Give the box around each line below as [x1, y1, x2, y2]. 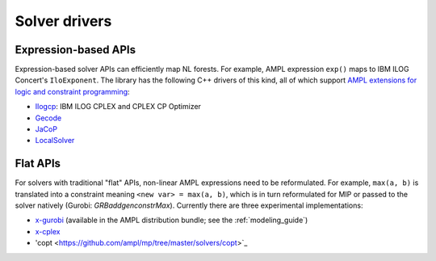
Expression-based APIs [15, 43, 136, 57]
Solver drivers [15, 12, 112, 30]
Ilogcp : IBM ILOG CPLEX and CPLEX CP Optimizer [35, 102, 202, 112]
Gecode [35, 113, 62, 123]
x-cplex [35, 226, 61, 236]
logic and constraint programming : [15, 86, 130, 96]
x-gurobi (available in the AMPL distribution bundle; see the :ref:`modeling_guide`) [35, 215, 308, 225]
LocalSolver [35, 136, 75, 145]
